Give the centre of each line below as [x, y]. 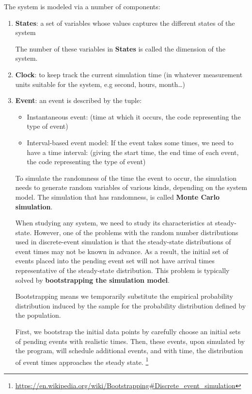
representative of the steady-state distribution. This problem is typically [122, 270]
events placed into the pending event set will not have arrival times [115, 261]
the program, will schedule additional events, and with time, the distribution [129, 351]
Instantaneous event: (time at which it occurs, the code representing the [134, 116]
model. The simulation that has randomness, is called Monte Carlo [117, 197]
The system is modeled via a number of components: [82, 6]
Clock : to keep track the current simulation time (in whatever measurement [129, 74]
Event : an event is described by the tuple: [79, 100]
